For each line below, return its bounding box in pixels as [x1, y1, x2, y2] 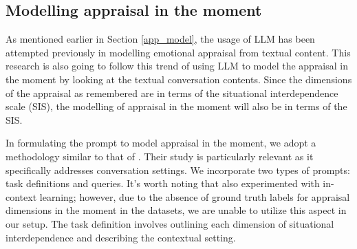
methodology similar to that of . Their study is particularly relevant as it [6, 149, 314, 163]
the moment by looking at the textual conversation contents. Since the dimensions [6, 72, 352, 86]
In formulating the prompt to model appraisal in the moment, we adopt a [6, 136, 316, 150]
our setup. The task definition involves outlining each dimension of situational [6, 216, 334, 230]
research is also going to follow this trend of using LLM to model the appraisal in [6, 58, 349, 73]
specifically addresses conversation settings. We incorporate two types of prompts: [6, 162, 350, 177]
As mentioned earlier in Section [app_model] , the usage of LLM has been [6, 32, 315, 46]
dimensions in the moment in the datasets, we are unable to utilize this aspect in [6, 203, 347, 217]
